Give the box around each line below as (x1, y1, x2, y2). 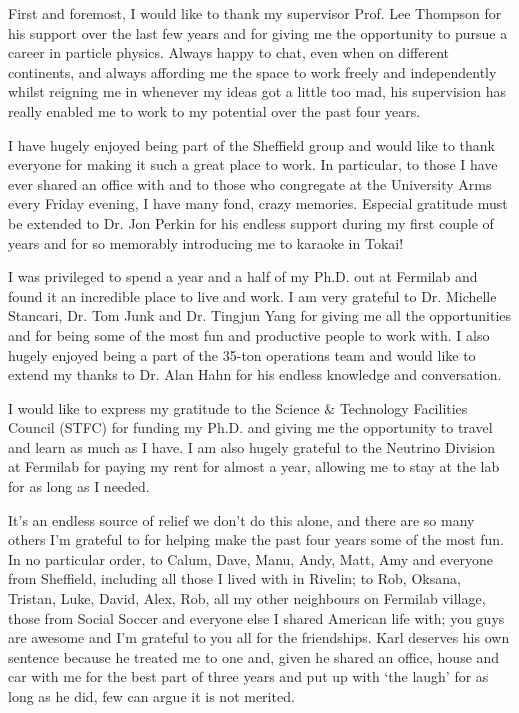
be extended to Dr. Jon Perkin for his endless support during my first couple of (8, 212, 494, 233)
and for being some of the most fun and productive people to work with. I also (8, 324, 490, 345)
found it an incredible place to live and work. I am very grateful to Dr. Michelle (8, 285, 497, 306)
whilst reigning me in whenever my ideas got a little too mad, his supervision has (8, 81, 506, 102)
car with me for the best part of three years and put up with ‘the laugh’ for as (8, 666, 489, 687)
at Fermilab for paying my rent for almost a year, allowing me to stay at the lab (8, 456, 500, 477)
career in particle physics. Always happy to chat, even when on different (8, 42, 449, 63)
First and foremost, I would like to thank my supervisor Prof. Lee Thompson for (8, 3, 502, 23)
